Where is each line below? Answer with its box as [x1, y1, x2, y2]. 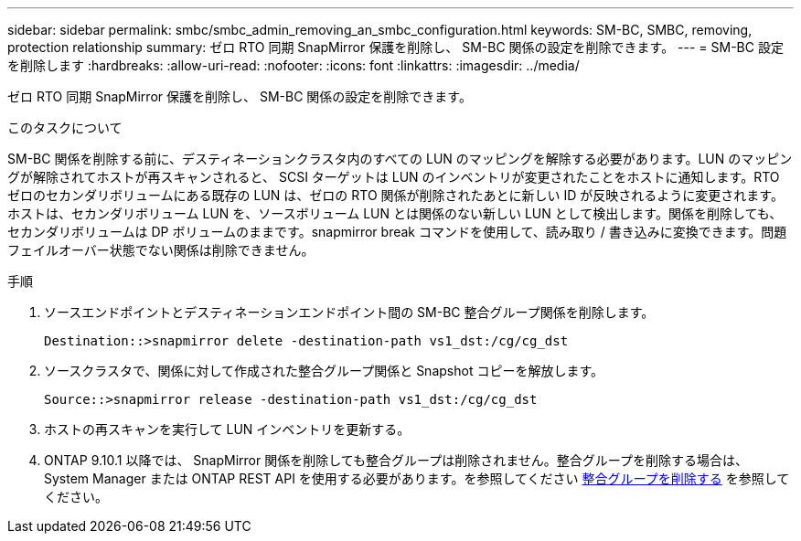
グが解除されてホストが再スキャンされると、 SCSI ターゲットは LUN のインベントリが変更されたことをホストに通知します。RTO [7, 169, 780, 185]
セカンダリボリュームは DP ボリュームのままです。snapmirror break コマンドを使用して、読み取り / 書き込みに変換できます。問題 [7, 224, 787, 239]
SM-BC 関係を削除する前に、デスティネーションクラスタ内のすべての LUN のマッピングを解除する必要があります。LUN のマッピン [7, 151, 793, 166]
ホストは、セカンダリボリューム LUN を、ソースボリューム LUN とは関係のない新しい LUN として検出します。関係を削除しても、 [7, 206, 783, 221]
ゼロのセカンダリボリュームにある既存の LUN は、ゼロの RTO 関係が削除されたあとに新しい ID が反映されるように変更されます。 [7, 187, 784, 203]
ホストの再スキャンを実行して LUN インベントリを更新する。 [44, 421, 411, 437]
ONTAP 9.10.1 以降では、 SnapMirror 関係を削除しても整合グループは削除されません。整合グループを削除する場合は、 [44, 452, 748, 468]
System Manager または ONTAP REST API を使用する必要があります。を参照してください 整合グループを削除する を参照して [44, 471, 790, 486]
